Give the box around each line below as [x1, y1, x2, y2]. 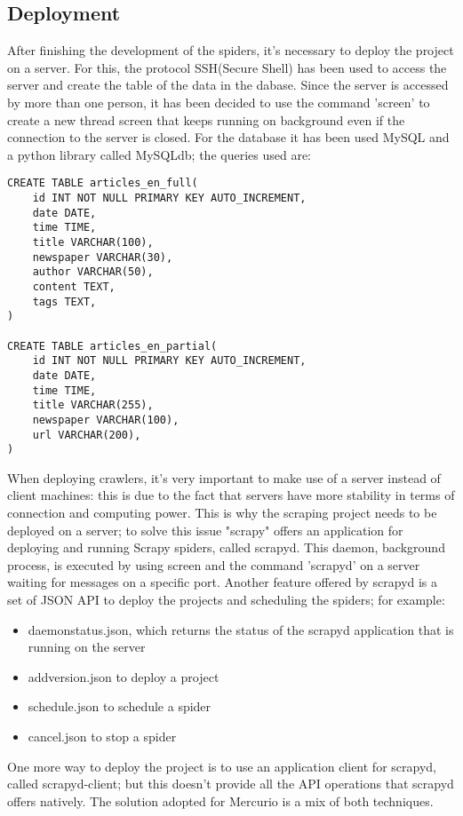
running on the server [28, 638, 146, 656]
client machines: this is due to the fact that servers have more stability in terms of [7, 486, 455, 504]
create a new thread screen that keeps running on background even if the [7, 110, 405, 129]
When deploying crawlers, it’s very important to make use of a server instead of [7, 468, 441, 487]
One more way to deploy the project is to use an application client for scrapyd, [7, 757, 436, 775]
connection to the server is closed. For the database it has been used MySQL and [7, 128, 450, 147]
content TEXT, [32, 280, 116, 293]
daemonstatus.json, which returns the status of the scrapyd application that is [28, 620, 454, 638]
